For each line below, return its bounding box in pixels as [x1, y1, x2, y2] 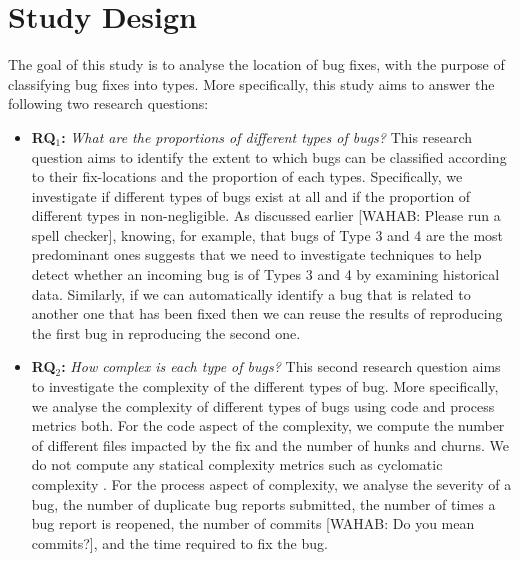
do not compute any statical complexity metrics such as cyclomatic [31, 454, 443, 475]
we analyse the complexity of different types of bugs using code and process [31, 395, 495, 416]
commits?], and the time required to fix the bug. [31, 532, 328, 553]
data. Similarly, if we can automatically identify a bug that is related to [31, 283, 471, 304]
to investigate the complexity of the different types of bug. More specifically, [31, 376, 499, 397]
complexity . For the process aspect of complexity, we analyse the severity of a [31, 474, 512, 494]
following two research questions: [8, 93, 209, 114]
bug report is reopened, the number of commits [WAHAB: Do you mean [31, 513, 475, 534]
